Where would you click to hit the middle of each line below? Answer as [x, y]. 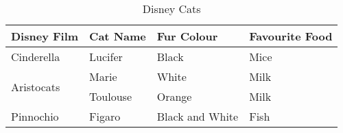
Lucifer [106, 57]
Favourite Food [291, 36]
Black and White [198, 116]
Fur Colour [187, 36]
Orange [174, 96]
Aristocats [36, 86]
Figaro [105, 116]
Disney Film [45, 36]
